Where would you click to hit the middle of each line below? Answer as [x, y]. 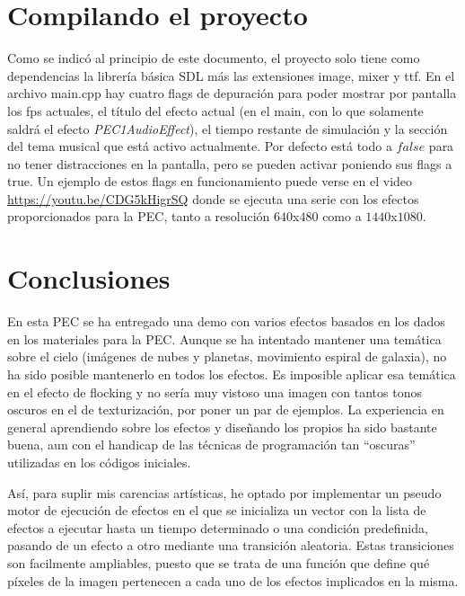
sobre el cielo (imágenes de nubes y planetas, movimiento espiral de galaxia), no [227, 356]
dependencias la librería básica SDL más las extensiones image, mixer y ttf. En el [231, 75]
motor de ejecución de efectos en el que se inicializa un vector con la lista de [217, 510]
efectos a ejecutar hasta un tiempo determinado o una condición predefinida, [218, 527]
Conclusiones [89, 278]
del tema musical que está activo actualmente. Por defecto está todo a [200, 146]
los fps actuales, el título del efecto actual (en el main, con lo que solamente [215, 110]
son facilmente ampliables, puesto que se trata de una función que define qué [219, 562]
